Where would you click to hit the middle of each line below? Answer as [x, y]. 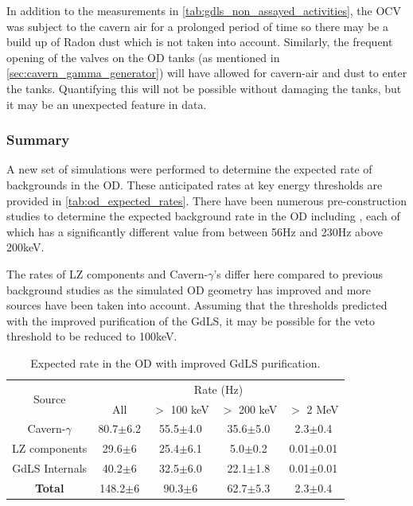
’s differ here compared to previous [298, 273]
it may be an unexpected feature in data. [107, 104]
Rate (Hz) [218, 389]
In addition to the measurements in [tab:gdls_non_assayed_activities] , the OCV [204, 10]
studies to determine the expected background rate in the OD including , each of [203, 216]
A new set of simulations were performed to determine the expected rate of [189, 169]
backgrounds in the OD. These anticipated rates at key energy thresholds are [195, 184]
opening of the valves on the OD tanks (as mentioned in [143, 57]
